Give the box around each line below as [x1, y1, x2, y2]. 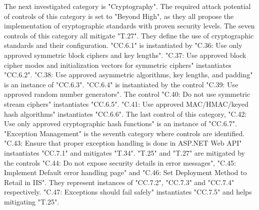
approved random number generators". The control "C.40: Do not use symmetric [4, 89, 250, 99]
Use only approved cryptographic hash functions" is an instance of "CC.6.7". [4, 118, 237, 129]
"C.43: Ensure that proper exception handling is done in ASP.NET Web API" [4, 138, 242, 148]
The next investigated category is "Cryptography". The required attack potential [4, 1, 251, 11]
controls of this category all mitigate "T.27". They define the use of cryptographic [4, 30, 254, 40]
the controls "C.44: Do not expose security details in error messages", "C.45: [4, 157, 236, 168]
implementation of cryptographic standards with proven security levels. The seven [4, 20, 255, 31]
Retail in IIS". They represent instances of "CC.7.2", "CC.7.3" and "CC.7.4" [4, 177, 234, 187]
